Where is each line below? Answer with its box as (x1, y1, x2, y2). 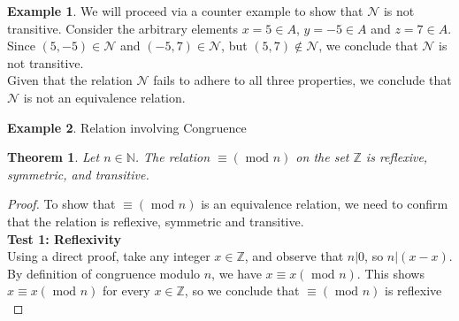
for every (102, 281, 150, 300)
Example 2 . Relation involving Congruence (7, 118, 247, 136)
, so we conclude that (184, 281, 300, 300)
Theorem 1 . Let (7, 148, 100, 166)
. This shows (356, 264, 425, 282)
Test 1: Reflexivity (7, 229, 122, 248)
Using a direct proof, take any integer (7, 247, 210, 265)
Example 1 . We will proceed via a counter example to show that (7, 2, 363, 19)
